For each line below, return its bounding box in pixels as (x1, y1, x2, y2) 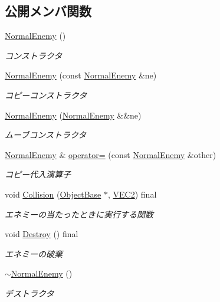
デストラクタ (5, 287, 54, 299)
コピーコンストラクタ (5, 88, 87, 101)
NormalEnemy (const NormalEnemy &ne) (5, 69, 157, 81)
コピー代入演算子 (5, 168, 71, 180)
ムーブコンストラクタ (5, 129, 87, 141)
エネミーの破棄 (5, 247, 63, 260)
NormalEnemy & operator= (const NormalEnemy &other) (5, 148, 216, 160)
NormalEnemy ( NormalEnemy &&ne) (5, 109, 142, 121)
